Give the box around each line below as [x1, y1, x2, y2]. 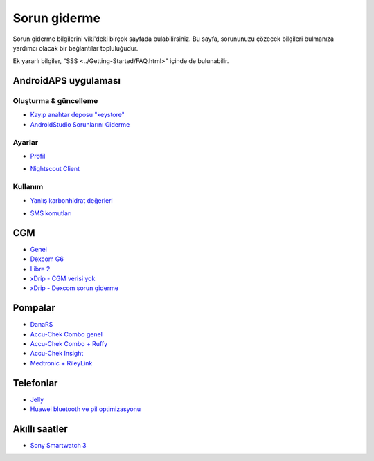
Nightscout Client [30, 165, 80, 173]
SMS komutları [30, 208, 72, 217]
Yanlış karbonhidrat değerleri [30, 196, 114, 204]
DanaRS [30, 320, 53, 329]
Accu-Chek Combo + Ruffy [30, 340, 108, 348]
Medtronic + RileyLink [30, 359, 93, 367]
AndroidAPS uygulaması [12, 75, 121, 87]
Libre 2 [30, 264, 51, 273]
